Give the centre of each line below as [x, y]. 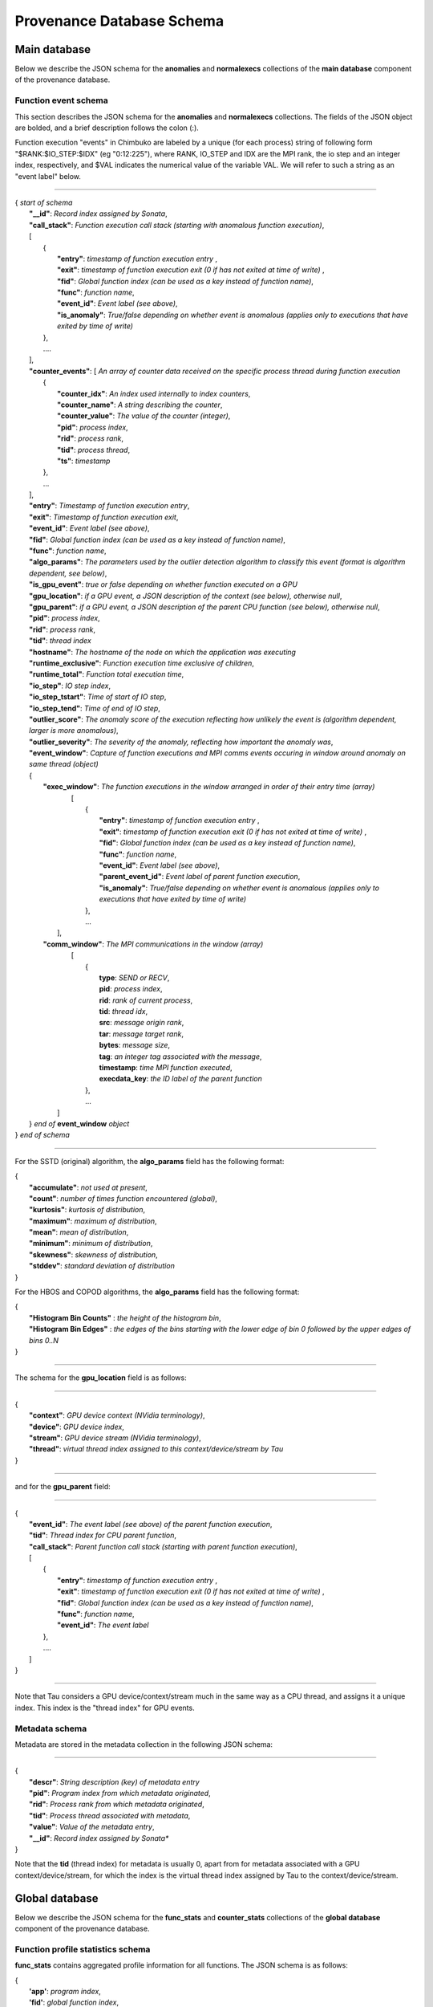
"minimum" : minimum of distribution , [91, 1244]
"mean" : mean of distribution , [79, 1232]
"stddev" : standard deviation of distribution [102, 1266]
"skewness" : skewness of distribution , [93, 1254]
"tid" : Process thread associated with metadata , [110, 1815]
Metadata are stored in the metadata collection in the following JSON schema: [144, 1744]
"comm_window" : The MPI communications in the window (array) [153, 944]
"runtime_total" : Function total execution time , [107, 674]
